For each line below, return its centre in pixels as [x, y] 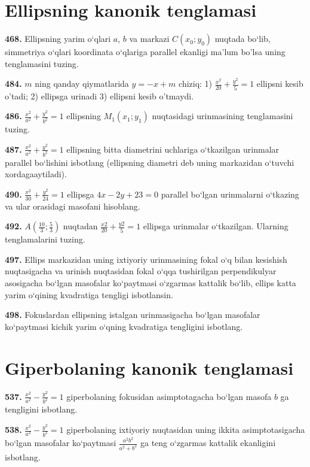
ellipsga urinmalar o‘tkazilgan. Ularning [216, 226]
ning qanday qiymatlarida [82, 84]
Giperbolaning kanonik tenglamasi [149, 367]
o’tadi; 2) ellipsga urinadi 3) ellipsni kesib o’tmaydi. [99, 95]
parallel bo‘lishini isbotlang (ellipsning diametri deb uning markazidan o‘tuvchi [150, 162]
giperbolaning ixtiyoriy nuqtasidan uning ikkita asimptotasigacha [186, 430]
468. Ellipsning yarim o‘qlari [58, 39]
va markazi [149, 39]
